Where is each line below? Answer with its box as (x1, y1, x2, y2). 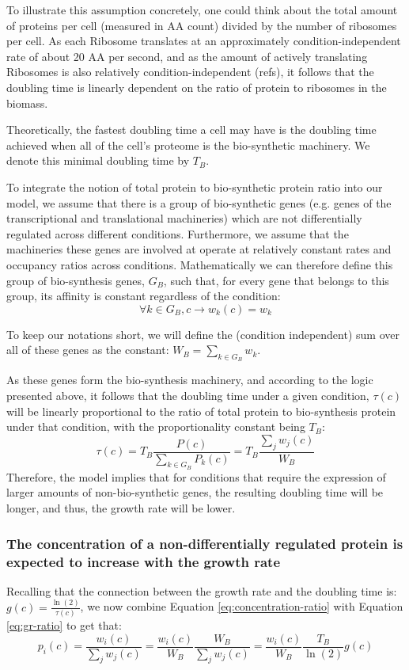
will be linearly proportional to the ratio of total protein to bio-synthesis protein (6, 402, 396, 419)
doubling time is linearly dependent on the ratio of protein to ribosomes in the (6, 78, 387, 95)
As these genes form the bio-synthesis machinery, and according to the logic (6, 371, 373, 388)
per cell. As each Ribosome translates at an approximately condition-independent (6, 32, 401, 49)
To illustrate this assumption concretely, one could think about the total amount (6, 2, 398, 17)
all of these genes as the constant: (6, 341, 169, 358)
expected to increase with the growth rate (6, 551, 281, 571)
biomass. (6, 94, 48, 111)
